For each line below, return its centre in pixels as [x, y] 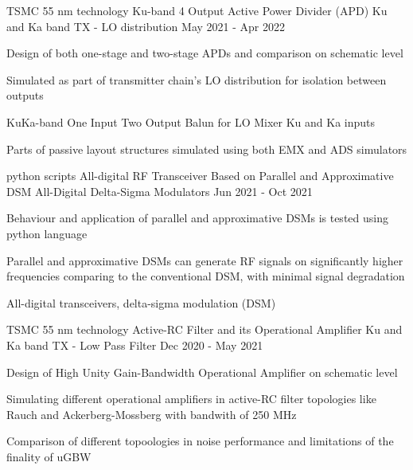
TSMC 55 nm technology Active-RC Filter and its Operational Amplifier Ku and [205, 329]
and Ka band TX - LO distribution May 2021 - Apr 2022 [146, 26]
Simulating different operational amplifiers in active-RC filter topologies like [191, 399]
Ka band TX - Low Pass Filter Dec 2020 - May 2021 [135, 345]
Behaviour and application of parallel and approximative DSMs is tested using [197, 218]
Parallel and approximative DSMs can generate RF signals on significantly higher [205, 260]
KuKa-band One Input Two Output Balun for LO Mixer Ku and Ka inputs [191, 121]
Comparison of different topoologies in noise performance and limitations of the [200, 441]
